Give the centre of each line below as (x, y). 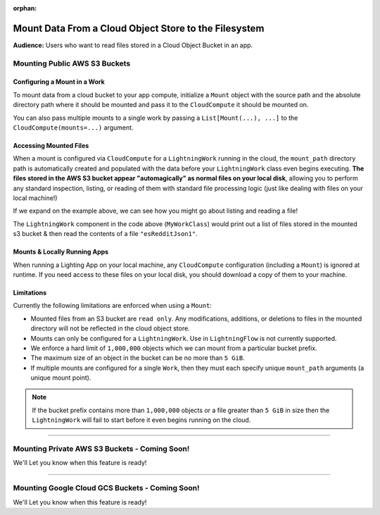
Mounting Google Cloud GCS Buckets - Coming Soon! (106, 488)
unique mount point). (61, 378)
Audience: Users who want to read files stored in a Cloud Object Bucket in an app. (133, 45)
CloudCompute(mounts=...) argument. (73, 128)
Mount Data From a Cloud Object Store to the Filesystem (139, 28)
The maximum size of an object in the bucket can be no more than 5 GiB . (138, 358)
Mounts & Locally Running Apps (61, 252)
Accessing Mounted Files (51, 146)
